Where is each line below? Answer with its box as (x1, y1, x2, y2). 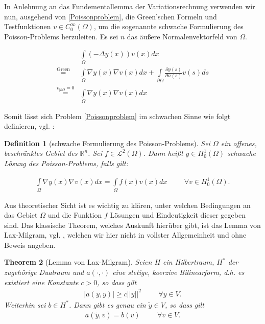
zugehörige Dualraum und (4, 267, 84, 277)
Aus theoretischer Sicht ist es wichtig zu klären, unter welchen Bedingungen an (4, 199, 251, 210)
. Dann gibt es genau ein (68, 299, 146, 310)
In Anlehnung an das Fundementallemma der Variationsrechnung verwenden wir (4, 1, 255, 11)
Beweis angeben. (4, 239, 56, 250)
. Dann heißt (143, 148, 183, 158)
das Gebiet (4, 210, 38, 220)
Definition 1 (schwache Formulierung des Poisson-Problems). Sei (4, 137, 210, 148)
